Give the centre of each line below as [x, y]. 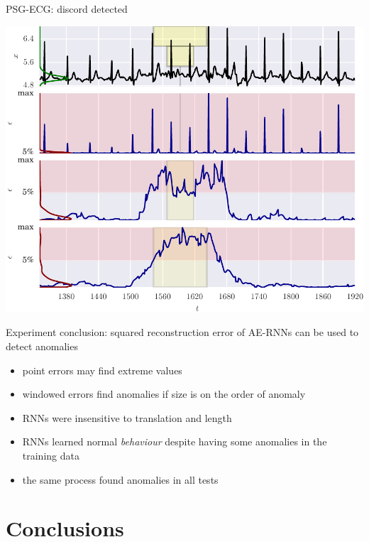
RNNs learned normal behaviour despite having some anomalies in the [175, 441]
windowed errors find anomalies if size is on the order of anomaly [164, 394]
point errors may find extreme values [102, 370]
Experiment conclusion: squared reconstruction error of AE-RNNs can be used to [182, 332]
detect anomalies [42, 346]
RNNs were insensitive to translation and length [127, 417]
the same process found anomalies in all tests [120, 479]
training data [51, 455]
